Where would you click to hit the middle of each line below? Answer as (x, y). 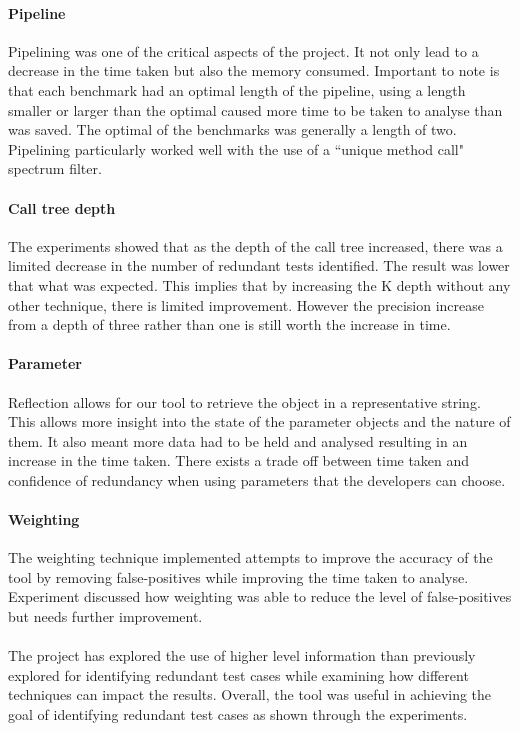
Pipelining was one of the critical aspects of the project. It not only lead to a (243, 50)
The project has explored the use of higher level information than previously (242, 655)
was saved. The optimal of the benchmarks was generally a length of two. (232, 129)
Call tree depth (62, 207)
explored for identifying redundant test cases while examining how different (238, 674)
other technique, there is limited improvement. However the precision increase (246, 304)
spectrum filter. (55, 168)
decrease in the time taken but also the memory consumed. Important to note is (254, 70)
